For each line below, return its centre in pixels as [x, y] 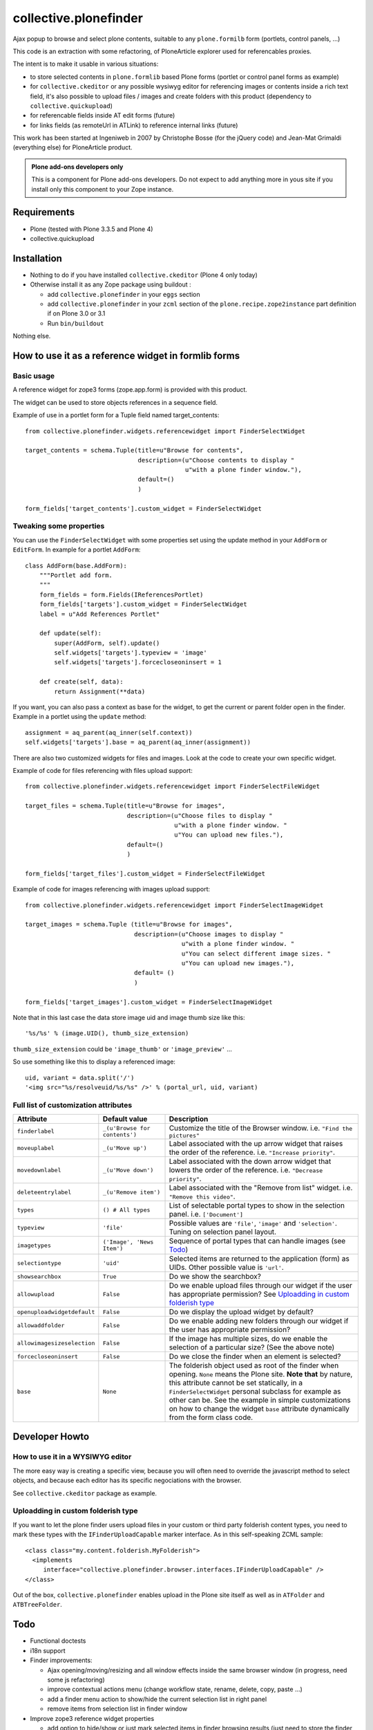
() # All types [126, 1210]
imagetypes [34, 1245]
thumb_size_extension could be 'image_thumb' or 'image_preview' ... [123, 1049]
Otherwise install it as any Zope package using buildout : [111, 284]
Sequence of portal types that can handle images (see [257, 1241]
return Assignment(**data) [100, 691]
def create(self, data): [81, 682]
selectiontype [39, 1263]
